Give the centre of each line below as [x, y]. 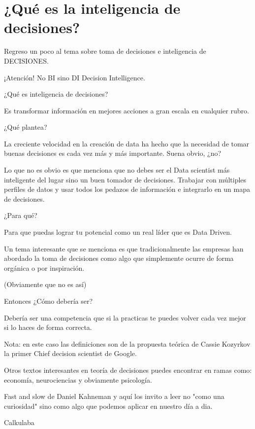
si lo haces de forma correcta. [48, 327]
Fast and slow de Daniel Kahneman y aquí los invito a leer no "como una [114, 396]
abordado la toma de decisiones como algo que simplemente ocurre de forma [119, 258]
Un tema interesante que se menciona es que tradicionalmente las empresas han [124, 248]
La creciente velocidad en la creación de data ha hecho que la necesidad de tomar [127, 143]
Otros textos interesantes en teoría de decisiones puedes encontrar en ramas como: [128, 370]
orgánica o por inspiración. [44, 268]
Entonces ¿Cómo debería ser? [48, 301]
